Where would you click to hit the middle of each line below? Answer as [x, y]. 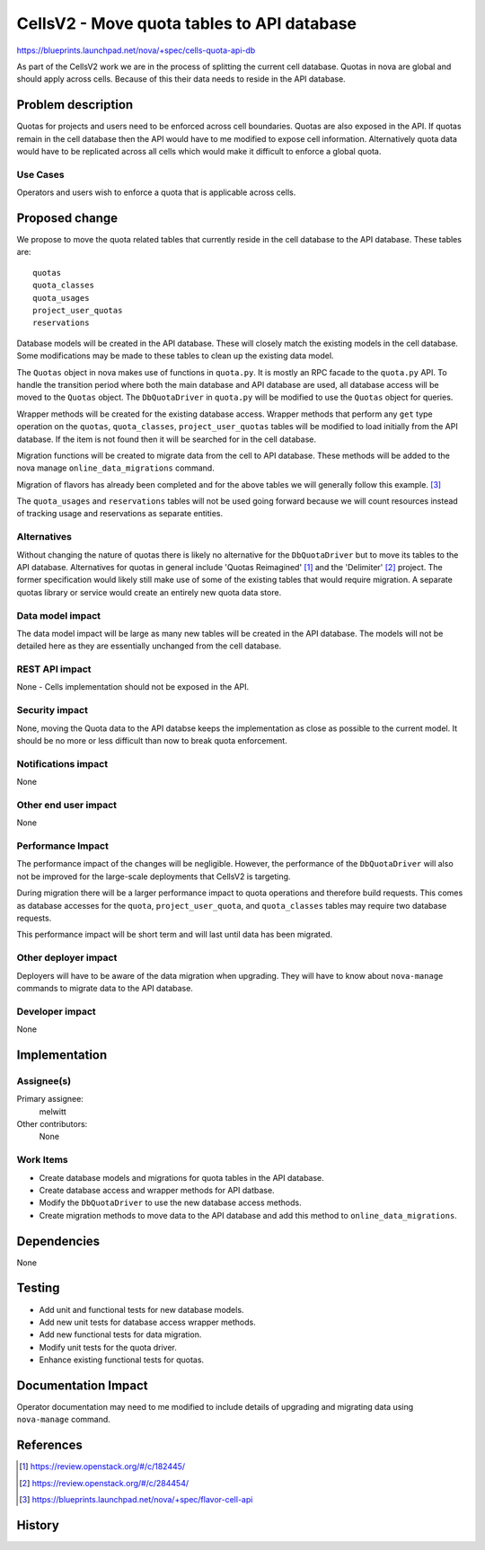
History [38, 1525]
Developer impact [56, 1011]
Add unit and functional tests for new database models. [141, 1309]
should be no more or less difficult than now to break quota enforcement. [152, 740]
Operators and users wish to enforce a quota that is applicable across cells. [156, 192]
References [49, 1445]
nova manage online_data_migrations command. [115, 468]
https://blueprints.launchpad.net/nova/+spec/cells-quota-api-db [136, 50]
